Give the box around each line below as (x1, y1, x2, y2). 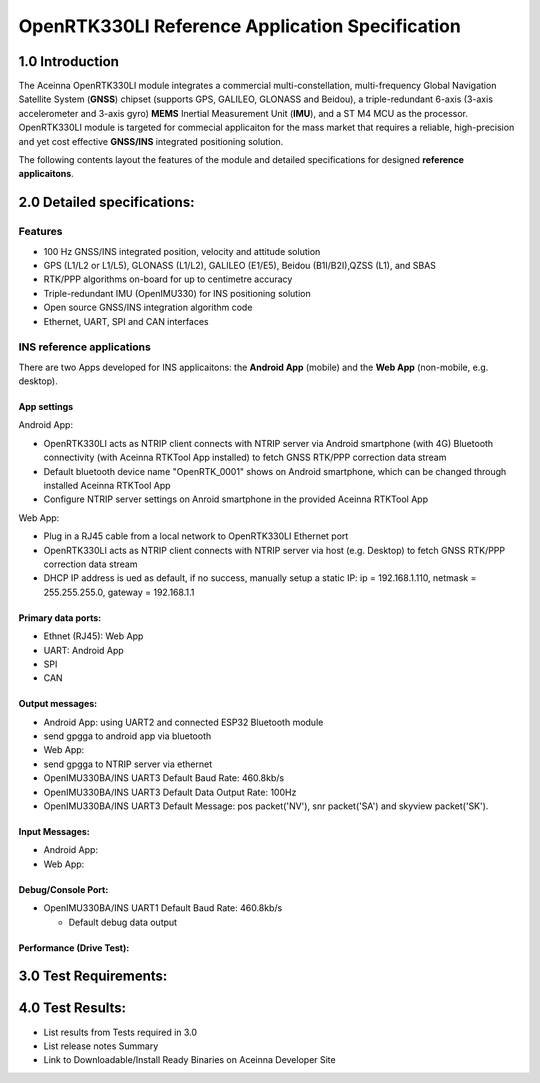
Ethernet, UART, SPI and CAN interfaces (43, 315, 209, 327)
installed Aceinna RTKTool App (43, 480, 171, 491)
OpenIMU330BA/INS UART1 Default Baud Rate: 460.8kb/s (43, 902, 283, 914)
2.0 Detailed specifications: (18, 194, 195, 211)
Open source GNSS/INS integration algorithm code (43, 301, 253, 314)
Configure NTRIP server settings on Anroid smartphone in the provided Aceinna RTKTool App (43, 493, 429, 505)
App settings (18, 401, 74, 413)
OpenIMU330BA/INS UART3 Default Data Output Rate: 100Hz (43, 786, 297, 798)
